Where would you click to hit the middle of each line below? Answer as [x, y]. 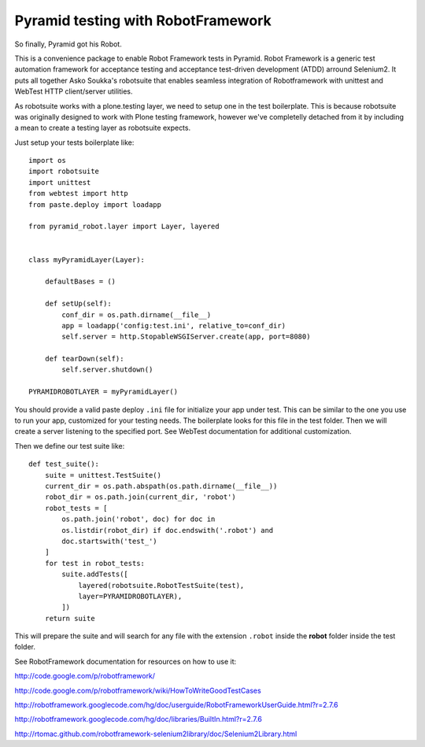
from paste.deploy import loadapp [95, 204]
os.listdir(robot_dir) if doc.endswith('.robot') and [168, 530]
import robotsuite [64, 172]
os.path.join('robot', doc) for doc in [139, 519]
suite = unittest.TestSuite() [103, 475]
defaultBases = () [80, 282]
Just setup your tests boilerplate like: [74, 142]
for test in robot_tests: [95, 563]
